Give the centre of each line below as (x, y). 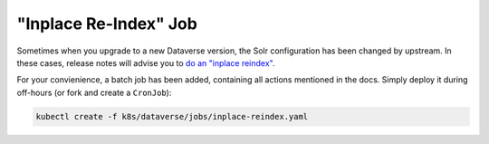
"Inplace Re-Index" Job (107, 24)
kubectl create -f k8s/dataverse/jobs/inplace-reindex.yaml (172, 116)
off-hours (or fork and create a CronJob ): (94, 92)
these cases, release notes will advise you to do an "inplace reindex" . (146, 62)
